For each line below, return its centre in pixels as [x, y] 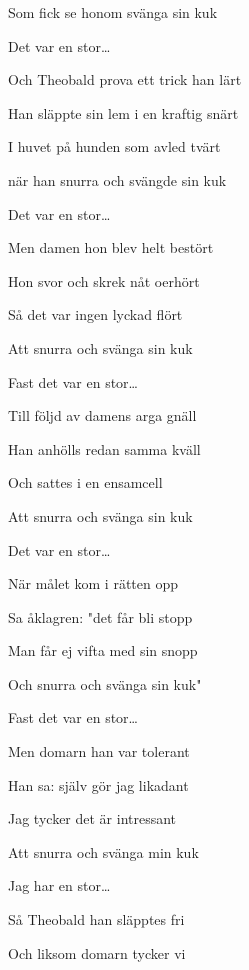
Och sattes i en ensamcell [85, 482]
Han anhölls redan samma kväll [104, 448]
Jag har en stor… [59, 885]
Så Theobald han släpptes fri [96, 919]
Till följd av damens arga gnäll [102, 415]
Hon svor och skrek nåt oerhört [104, 280]
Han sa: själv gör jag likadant [98, 784]
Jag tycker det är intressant [92, 818]
